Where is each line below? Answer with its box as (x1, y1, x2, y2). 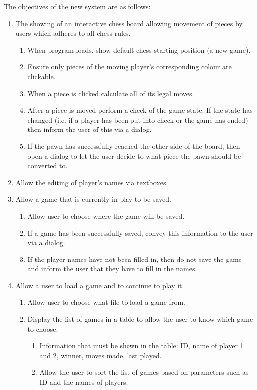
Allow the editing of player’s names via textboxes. (15, 177, 168, 187)
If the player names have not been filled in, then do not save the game (27, 254, 242, 264)
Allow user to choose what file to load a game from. (27, 297, 185, 307)
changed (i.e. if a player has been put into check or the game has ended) (27, 114, 248, 125)
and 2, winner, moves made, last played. (39, 350, 162, 360)
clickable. (27, 71, 56, 81)
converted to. (27, 160, 68, 171)
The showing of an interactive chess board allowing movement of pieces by (15, 18, 243, 28)
